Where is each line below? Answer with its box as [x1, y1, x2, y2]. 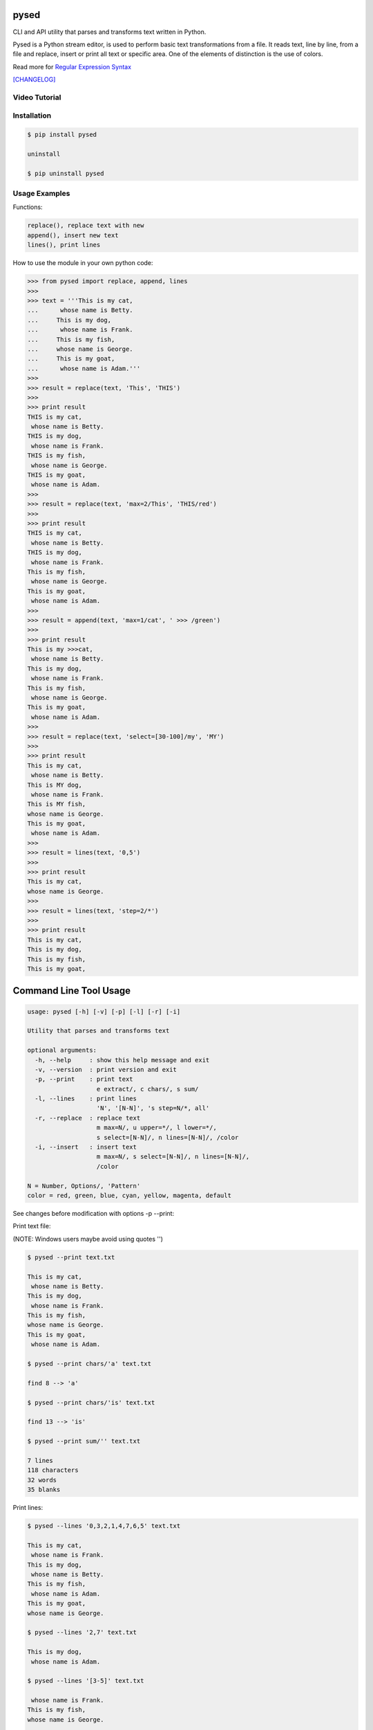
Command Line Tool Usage [12, 985, 131, 996]
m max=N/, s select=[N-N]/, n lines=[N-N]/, [96, 1153, 250, 1160]
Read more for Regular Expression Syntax [12, 62, 131, 71]
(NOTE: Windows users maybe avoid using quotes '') [12, 1235, 164, 1243]
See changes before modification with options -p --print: [12, 1209, 175, 1217]
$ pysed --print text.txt [27, 1253, 115, 1261]
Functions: [12, 203, 43, 211]
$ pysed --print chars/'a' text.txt [27, 1360, 152, 1368]
